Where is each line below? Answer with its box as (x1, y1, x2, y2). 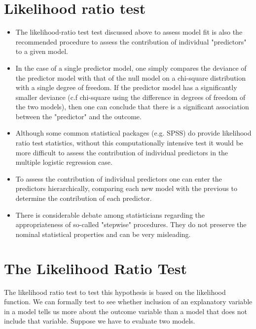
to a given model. (15, 46, 68, 56)
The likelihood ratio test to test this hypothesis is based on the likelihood (4, 286, 226, 297)
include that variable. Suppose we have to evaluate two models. (4, 316, 195, 326)
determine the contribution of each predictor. (15, 193, 152, 203)
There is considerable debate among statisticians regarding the (15, 209, 205, 220)
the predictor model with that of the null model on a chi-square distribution (15, 72, 246, 83)
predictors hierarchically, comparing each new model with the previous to (15, 183, 237, 193)
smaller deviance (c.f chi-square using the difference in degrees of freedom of (15, 92, 246, 102)
